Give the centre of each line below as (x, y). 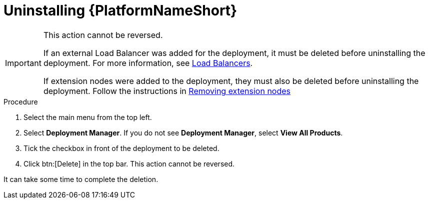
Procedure (21, 101)
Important (23, 63)
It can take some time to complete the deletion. (81, 179)
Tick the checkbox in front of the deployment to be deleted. (121, 148)
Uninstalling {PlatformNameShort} (120, 10)
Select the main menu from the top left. (88, 117)
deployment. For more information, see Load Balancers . (148, 63)
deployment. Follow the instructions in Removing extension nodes (167, 91)
